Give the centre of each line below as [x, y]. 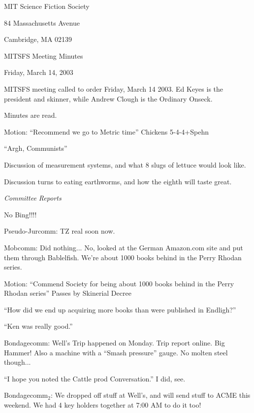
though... [17, 362]
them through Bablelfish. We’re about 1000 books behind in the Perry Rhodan [123, 257]
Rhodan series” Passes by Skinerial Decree [68, 293]
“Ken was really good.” [38, 326]
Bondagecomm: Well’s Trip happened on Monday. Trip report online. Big [114, 343]
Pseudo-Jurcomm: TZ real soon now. [60, 231]
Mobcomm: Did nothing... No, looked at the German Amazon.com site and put [124, 247]
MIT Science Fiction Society [47, 6]
